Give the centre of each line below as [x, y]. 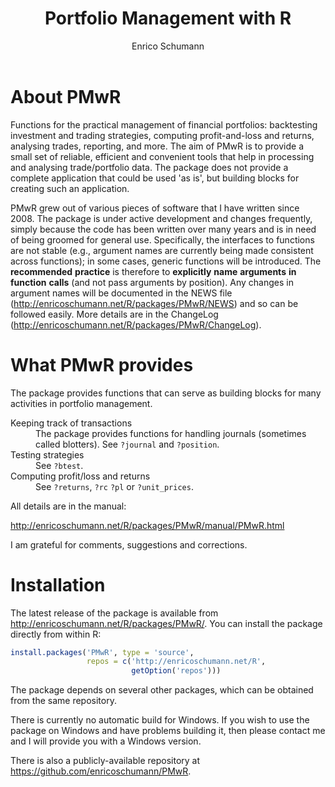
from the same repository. [63, 701]
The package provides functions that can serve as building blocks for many [166, 393]
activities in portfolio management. [81, 403]
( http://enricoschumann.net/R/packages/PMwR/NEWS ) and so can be [154, 303]
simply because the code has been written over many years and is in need [163, 229]
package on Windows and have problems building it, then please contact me [168, 731]
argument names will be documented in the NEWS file [121, 293]
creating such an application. [70, 188]
